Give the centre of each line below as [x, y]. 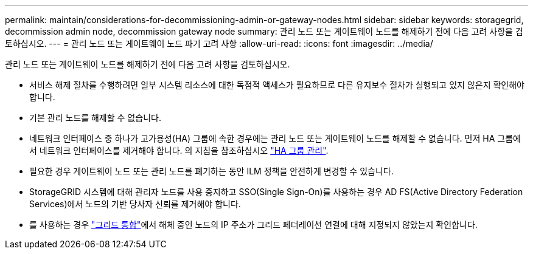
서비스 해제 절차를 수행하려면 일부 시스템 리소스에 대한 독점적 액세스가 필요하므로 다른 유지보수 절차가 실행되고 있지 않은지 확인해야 [277, 85]
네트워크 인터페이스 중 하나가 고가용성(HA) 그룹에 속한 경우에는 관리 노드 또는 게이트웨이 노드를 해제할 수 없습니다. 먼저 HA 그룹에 [275, 138]
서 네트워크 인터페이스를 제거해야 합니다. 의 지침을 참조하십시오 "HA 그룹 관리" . [179, 150]
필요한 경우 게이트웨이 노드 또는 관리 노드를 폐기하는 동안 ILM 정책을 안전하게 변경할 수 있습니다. [211, 171]
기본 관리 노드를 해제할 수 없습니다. [95, 118]
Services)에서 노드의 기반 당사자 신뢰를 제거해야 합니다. [135, 204]
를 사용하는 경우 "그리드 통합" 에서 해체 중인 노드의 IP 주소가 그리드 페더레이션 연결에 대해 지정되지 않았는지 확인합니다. [253, 225]
